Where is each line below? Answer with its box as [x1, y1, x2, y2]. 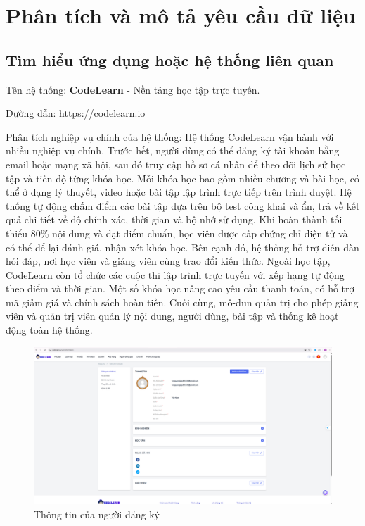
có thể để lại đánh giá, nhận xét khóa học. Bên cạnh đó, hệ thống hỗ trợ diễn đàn [6, 239, 359, 254]
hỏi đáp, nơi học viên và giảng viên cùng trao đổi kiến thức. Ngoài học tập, [6, 253, 331, 268]
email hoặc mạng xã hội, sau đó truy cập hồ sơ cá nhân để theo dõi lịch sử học [6, 156, 346, 171]
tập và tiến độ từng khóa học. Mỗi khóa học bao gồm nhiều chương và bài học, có [6, 170, 359, 185]
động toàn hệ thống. [6, 323, 93, 337]
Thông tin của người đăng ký [34, 506, 160, 521]
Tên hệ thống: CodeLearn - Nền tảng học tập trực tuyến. [6, 82, 260, 96]
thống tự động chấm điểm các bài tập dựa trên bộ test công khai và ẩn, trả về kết [6, 198, 360, 213]
